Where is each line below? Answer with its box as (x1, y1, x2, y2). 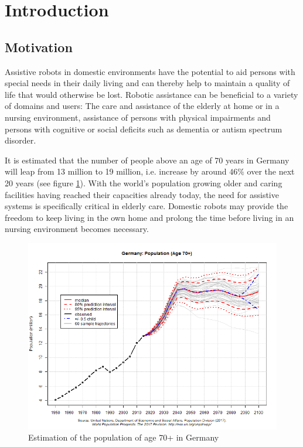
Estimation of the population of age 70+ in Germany (28, 431, 219, 443)
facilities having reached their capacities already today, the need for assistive (5, 188, 279, 200)
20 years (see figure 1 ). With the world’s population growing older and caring (5, 176, 282, 189)
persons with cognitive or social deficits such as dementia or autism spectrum (5, 122, 282, 135)
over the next (247, 165, 295, 178)
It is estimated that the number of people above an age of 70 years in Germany (5, 153, 290, 166)
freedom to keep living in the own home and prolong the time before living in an (5, 211, 294, 223)
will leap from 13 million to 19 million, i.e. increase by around (5, 165, 227, 178)
